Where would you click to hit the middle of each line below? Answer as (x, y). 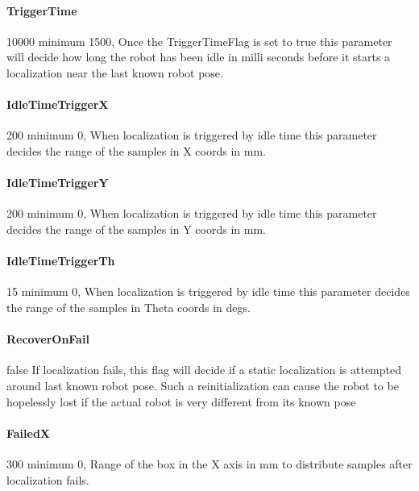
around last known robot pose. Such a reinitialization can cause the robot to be (203, 385)
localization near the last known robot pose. (115, 72)
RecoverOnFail (48, 339)
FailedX (29, 433)
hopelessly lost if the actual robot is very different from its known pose (181, 401)
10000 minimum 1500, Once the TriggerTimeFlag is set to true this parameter (199, 41)
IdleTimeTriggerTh (61, 261)
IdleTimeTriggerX (58, 104)
